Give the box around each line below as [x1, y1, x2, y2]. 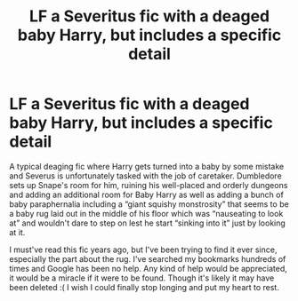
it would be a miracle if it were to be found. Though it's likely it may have [9, 273, 275, 283]
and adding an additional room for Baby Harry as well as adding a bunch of [9, 189, 285, 200]
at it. [9, 226, 26, 237]
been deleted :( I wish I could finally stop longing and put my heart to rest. [9, 281, 280, 292]
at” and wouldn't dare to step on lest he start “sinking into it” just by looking [9, 218, 286, 228]
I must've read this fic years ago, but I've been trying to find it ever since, [9, 244, 278, 255]
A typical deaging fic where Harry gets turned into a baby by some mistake [9, 161, 285, 171]
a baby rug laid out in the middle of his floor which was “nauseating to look [9, 208, 284, 218]
